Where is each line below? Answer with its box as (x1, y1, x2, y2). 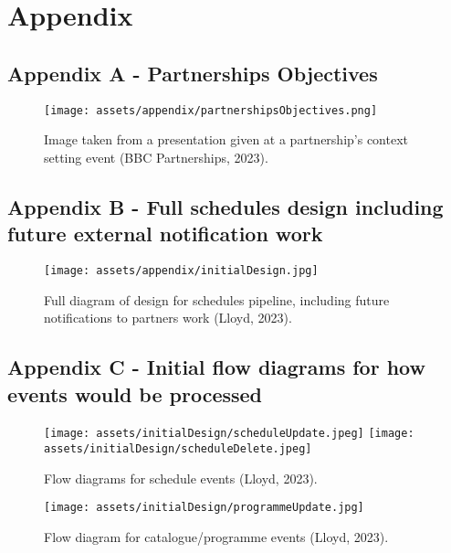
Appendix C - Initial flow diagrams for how (7, 353, 425, 381)
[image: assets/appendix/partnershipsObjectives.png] (44, 103, 378, 117)
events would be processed (7, 379, 263, 408)
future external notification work (7, 219, 323, 248)
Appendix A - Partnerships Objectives (7, 58, 378, 87)
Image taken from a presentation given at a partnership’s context (44, 130, 408, 149)
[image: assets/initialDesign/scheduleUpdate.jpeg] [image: (44, 427, 414, 441)
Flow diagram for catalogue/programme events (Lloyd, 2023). (44, 527, 389, 547)
